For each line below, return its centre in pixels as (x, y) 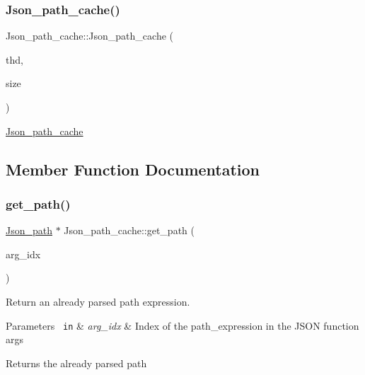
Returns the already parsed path (76, 363)
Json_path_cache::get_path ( (129, 230)
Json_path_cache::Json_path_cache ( (89, 36)
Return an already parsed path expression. (98, 301)
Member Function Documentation (133, 169)
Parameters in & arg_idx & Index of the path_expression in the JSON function (182, 325)
